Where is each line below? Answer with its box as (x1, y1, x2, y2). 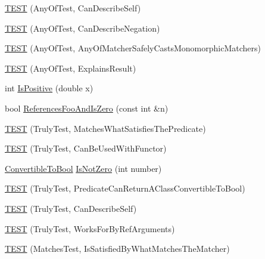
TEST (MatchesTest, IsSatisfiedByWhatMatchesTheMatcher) (5, 242, 230, 255)
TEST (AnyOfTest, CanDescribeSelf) (5, 2, 141, 14)
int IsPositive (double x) (5, 82, 93, 94)
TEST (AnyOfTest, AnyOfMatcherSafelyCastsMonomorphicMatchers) (5, 42, 261, 54)
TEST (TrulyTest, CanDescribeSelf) (5, 202, 137, 214)
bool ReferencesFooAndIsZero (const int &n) (5, 101, 169, 114)
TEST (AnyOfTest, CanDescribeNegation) (5, 21, 160, 34)
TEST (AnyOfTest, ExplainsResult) (5, 61, 136, 74)
